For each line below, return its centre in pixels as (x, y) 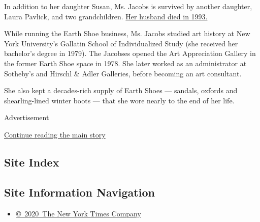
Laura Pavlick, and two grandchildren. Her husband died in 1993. (106, 16)
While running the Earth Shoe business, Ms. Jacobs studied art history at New (127, 33)
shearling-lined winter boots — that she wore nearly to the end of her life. (119, 100)
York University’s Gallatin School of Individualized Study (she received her (121, 43)
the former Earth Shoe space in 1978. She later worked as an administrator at (125, 63)
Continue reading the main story (55, 134)
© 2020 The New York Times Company (78, 213)
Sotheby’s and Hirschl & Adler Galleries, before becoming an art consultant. (123, 73)
